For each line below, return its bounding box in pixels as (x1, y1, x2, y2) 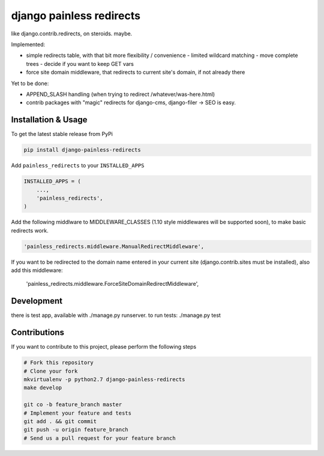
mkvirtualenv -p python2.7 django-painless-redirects (23, 376, 185, 383)
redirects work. (11, 227, 49, 234)
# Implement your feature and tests (23, 409, 132, 416)
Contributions (11, 327, 64, 338)
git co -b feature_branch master (23, 401, 122, 408)
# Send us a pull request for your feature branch (23, 434, 176, 442)
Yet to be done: (11, 80, 49, 87)
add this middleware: (11, 267, 63, 274)
